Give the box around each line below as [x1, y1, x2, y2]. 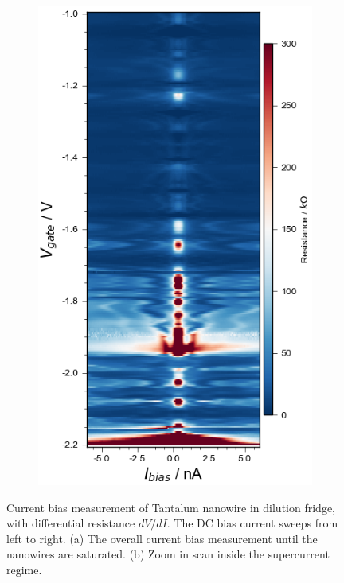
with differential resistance [6, 515, 135, 531]
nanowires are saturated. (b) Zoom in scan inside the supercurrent [6, 546, 330, 562]
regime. [6, 561, 42, 577]
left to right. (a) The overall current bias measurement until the [6, 530, 318, 546]
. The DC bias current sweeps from [166, 515, 338, 531]
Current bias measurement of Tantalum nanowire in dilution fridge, [6, 499, 335, 515]
